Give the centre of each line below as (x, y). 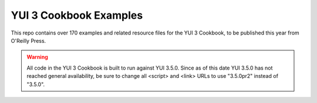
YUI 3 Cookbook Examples (77, 15)
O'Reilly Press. (28, 40)
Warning (37, 57)
